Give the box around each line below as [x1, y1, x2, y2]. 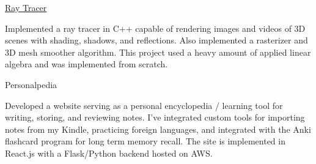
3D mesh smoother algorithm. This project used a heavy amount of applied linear [5, 45, 311, 58]
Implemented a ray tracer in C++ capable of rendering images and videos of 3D [5, 21, 306, 34]
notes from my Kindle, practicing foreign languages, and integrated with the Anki [5, 122, 311, 135]
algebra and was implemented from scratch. [5, 58, 168, 70]
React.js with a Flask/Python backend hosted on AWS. [5, 146, 213, 159]
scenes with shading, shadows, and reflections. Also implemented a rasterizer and [5, 34, 308, 47]
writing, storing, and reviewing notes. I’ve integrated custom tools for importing [5, 111, 305, 124]
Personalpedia [5, 78, 57, 91]
